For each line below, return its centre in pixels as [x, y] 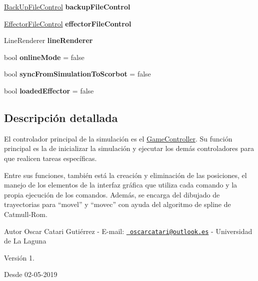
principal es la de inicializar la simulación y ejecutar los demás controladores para [129, 148]
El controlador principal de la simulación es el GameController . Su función [118, 138]
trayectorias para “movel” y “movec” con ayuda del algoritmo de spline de [117, 204]
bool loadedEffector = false [49, 90]
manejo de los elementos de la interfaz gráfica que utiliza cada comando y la [121, 185]
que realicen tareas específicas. [50, 158]
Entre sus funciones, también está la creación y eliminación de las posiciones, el [125, 175]
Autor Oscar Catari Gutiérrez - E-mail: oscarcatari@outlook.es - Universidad [128, 231]
